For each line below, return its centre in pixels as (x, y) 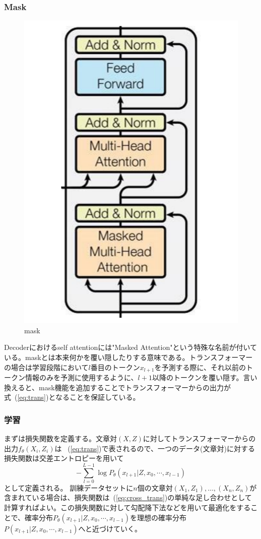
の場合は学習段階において (46, 367)
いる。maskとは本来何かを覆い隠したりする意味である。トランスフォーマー (128, 357)
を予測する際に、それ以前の (200, 367)
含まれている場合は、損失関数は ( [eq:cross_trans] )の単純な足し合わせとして (128, 497)
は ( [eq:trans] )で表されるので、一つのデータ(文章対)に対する (155, 448)
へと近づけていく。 (110, 528)
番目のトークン (115, 367)
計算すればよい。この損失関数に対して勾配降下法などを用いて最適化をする (127, 507)
